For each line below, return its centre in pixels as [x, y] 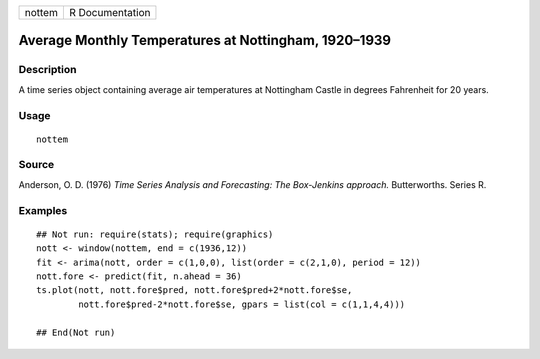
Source [36, 165]
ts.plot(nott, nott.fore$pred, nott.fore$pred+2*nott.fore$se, [194, 290]
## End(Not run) [76, 332]
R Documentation [109, 12]
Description [47, 70]
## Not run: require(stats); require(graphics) [155, 234]
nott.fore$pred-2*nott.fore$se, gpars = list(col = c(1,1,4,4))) [242, 304]
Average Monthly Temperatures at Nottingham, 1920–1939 [205, 40]
